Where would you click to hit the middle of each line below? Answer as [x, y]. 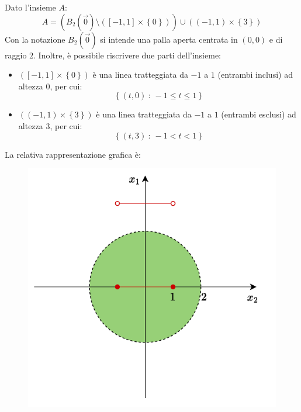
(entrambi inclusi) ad [255, 75]
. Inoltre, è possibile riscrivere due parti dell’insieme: [127, 55]
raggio [16, 55]
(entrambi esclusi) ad [259, 114]
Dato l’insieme [30, 7]
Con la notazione [35, 39]
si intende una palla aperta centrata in [169, 39]
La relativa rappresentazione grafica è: [73, 154]
